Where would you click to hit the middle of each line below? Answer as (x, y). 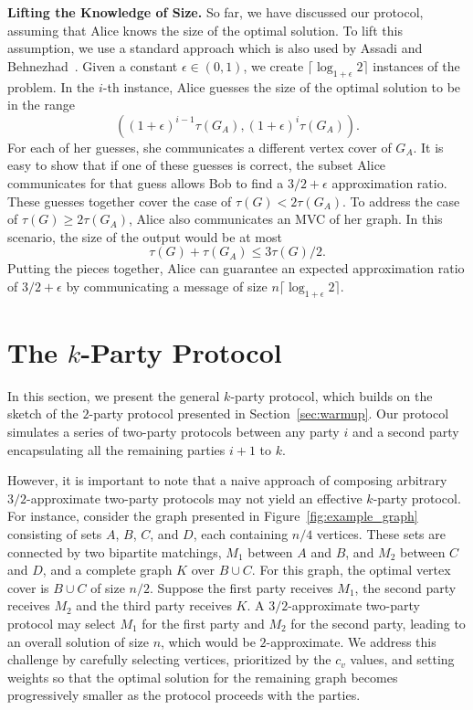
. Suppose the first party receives (242, 587)
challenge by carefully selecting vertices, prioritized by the (169, 659)
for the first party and (203, 623)
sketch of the (43, 413)
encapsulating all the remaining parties (116, 449)
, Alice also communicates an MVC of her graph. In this (285, 219)
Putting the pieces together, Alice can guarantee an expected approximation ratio (236, 268)
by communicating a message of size (167, 286)
